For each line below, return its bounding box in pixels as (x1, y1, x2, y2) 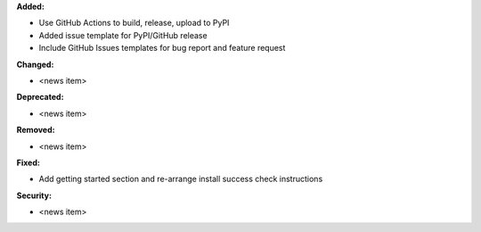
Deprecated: (16, 92, 64, 103)
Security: (16, 190, 53, 201)
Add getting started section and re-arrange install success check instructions (38, 174, 323, 185)
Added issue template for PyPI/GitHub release (38, 29, 208, 40)
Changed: (16, 59, 54, 70)
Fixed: (16, 157, 40, 168)
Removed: (16, 125, 55, 136)
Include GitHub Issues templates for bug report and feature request (38, 43, 286, 54)
